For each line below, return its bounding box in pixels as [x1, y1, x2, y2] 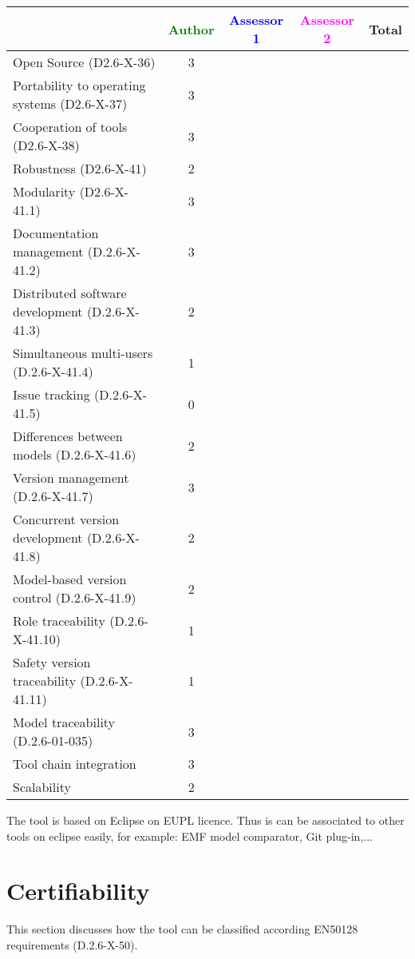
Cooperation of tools [13, 117, 128, 136]
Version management [13, 468, 129, 487]
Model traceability [13, 713, 116, 731]
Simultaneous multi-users [13, 344, 153, 362]
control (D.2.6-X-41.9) [13, 588, 136, 607]
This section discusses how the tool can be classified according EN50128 [6, 921, 358, 937]
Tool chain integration [13, 754, 136, 773]
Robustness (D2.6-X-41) [13, 159, 147, 177]
